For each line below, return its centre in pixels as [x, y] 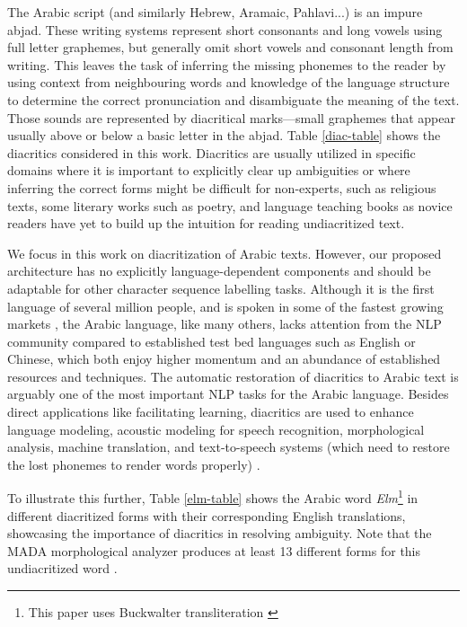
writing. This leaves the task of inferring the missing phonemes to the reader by [227, 64]
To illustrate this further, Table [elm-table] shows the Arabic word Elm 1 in [213, 497]
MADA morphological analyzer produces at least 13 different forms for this [214, 550]
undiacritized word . [62, 568]
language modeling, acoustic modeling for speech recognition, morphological [216, 429]
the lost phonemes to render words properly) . [134, 464]
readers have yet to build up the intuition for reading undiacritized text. [206, 223]
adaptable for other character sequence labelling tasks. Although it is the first [221, 288]
